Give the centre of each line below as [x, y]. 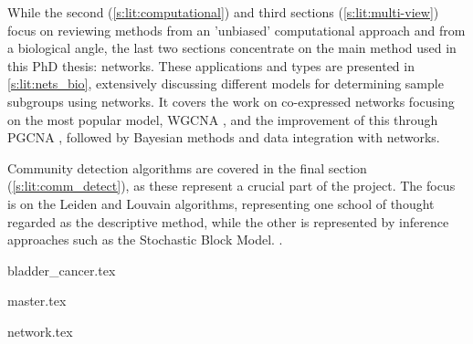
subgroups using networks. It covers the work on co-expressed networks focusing [231, 101]
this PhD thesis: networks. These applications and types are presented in [211, 65]
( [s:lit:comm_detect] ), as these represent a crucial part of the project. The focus [231, 186]
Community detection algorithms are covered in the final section [187, 167]
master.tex [37, 301]
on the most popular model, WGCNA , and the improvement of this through [223, 119]
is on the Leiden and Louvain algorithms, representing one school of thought [221, 203]
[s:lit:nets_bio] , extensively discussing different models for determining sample [226, 83]
